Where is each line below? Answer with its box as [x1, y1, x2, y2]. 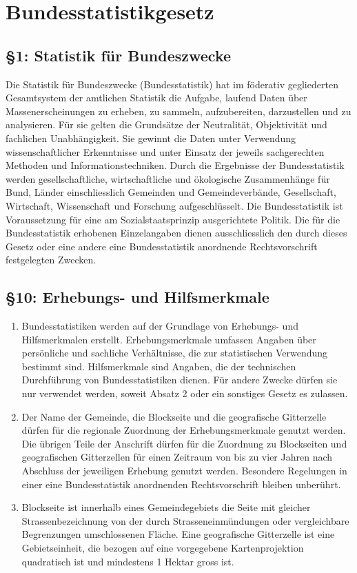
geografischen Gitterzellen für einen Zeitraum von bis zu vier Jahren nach [21, 450, 333, 464]
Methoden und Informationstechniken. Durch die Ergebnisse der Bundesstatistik [6, 158, 345, 172]
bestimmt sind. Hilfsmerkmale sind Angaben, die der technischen [21, 359, 296, 373]
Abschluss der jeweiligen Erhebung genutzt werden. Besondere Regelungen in [21, 463, 347, 478]
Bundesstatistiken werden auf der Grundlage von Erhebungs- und [21, 319, 298, 333]
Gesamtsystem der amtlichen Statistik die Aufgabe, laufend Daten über [6, 90, 307, 105]
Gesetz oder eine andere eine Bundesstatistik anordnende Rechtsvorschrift [6, 239, 318, 253]
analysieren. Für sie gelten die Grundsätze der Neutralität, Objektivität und [6, 117, 327, 132]
